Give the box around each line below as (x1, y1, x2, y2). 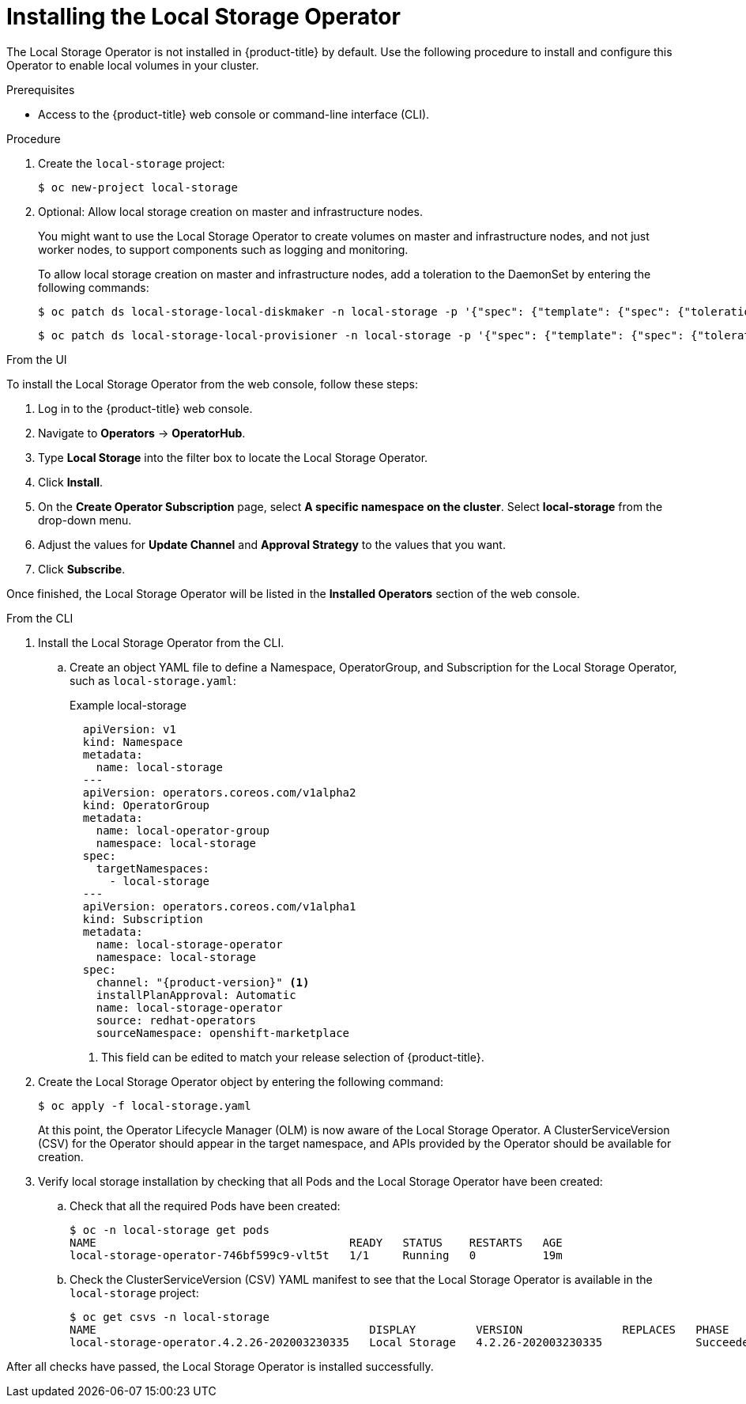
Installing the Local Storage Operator (6, 3, 401, 30)
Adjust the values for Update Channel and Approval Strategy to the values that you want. (38, 537, 506, 551)
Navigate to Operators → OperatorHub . (38, 426, 246, 440)
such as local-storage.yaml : (70, 673, 236, 687)
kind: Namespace (82, 735, 183, 748)
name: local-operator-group (96, 823, 269, 837)
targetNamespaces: (96, 861, 210, 875)
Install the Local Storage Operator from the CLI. (38, 635, 284, 649)
